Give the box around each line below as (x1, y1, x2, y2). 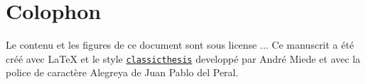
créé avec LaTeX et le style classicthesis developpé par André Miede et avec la (6, 51, 360, 66)
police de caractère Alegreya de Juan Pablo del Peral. (6, 65, 239, 80)
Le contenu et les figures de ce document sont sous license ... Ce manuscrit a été (6, 37, 354, 52)
